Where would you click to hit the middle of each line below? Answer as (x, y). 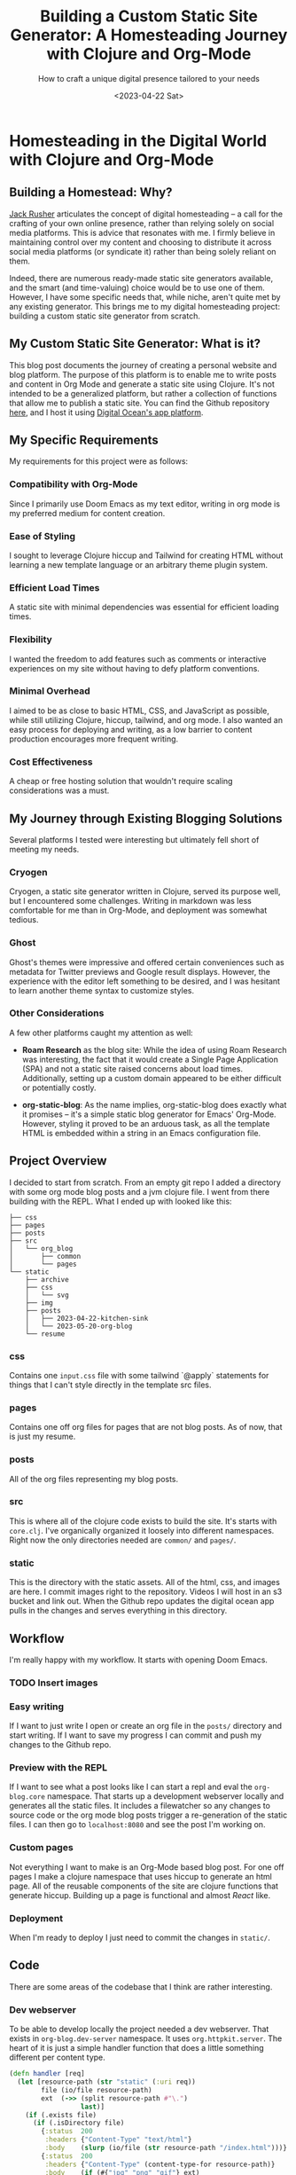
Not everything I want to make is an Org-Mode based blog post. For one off (147, 1867)
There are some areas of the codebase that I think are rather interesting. (141, 1987)
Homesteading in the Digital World (138, 141)
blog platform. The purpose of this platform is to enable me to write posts (143, 374)
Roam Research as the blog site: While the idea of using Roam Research (154, 1049)
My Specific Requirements (84, 440)
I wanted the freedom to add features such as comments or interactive (138, 659)
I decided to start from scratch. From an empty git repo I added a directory (145, 1182)
